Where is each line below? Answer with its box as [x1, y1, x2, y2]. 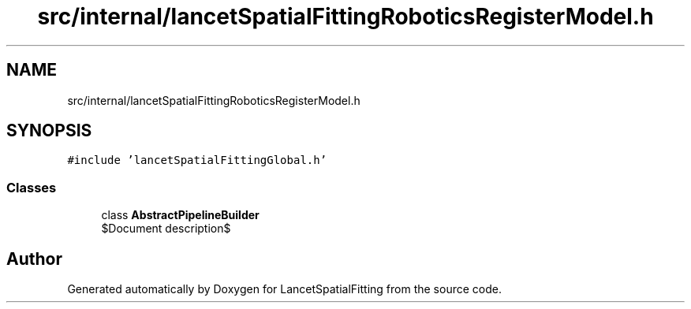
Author [6, 248, 62, 269]
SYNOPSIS [6, 121, 92, 141]
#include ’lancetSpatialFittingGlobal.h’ [67, 154, 327, 167]
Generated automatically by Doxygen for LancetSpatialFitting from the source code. [67, 282, 502, 296]
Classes [6, 179, 57, 195]
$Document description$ [101, 222, 231, 236]
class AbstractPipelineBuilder [101, 208, 260, 222]
